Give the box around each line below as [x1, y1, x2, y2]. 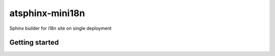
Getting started [9, 38, 59, 47]
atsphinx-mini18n [9, 8, 85, 19]
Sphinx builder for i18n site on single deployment [9, 25, 112, 31]
